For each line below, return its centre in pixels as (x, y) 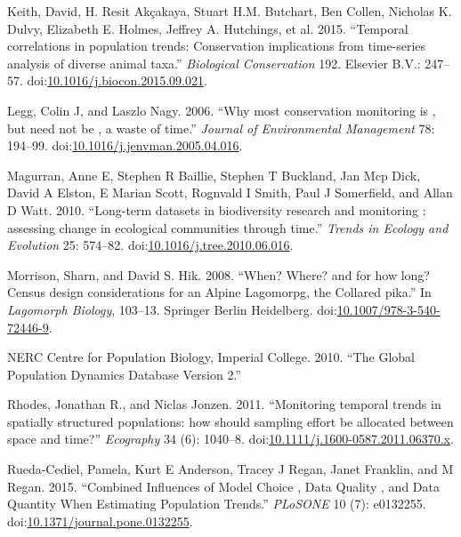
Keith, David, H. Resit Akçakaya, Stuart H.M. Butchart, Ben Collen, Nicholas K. (230, 11)
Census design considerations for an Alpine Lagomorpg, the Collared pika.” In (219, 292)
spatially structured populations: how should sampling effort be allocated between (230, 421)
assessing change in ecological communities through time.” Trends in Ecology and (228, 227)
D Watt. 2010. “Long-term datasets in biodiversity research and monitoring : (217, 209)
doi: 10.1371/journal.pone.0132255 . (100, 521)
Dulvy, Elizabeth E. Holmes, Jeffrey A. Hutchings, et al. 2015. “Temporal (208, 28)
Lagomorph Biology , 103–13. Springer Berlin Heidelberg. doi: (172, 309)
